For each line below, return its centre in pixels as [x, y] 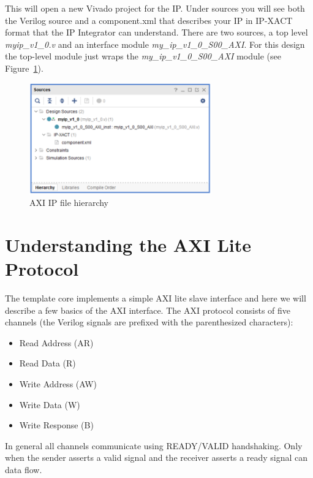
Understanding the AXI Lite [128, 244]
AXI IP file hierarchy [69, 203]
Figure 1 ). [24, 68]
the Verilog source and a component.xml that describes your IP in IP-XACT [149, 20]
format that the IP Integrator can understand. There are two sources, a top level [156, 32]
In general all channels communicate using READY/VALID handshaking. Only [154, 445]
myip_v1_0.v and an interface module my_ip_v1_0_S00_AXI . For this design [155, 44]
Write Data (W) [50, 404]
